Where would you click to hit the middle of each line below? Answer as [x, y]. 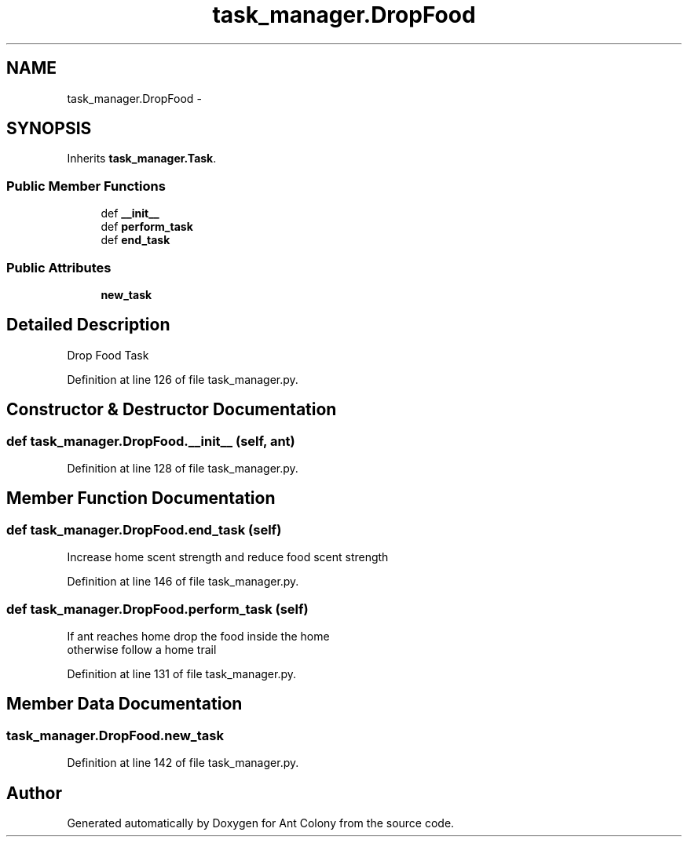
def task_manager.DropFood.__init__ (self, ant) [151, 441]
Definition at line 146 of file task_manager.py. [183, 582]
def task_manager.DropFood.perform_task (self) [157, 609]
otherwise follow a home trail [142, 649]
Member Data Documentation [124, 704]
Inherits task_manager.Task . [142, 159]
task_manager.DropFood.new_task [115, 735]
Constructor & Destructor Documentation [172, 410]
